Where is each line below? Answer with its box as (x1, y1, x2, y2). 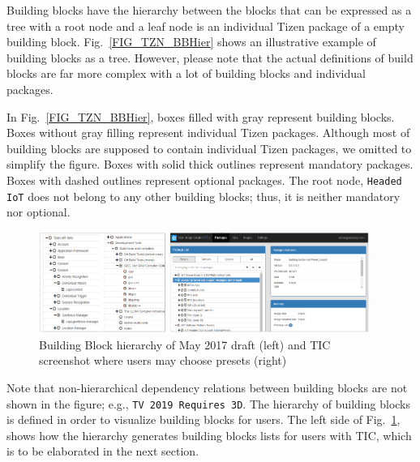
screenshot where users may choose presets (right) (39, 352, 287, 369)
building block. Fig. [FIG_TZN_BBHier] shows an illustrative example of (6, 33, 376, 50)
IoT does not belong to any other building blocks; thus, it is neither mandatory (6, 187, 401, 204)
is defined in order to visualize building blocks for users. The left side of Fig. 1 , (6, 411, 401, 428)
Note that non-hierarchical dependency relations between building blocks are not (6, 379, 408, 396)
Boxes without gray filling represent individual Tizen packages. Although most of (6, 124, 410, 141)
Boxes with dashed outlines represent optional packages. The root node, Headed (6, 171, 402, 188)
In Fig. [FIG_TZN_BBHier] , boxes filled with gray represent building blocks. (6, 108, 395, 125)
